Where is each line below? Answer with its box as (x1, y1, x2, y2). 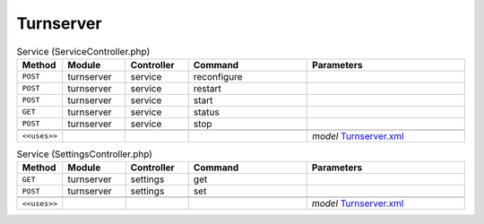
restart (193, 82, 221, 94)
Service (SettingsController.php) (16, 148, 152, 160)
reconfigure (193, 70, 243, 82)
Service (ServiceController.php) (16, 45, 151, 57)
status (193, 106, 220, 118)
